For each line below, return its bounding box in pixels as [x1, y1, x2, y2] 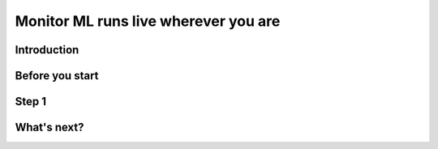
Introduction [15, 43, 79, 57]
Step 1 [15, 95, 47, 109]
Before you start [15, 69, 99, 83]
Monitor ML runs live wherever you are [15, 12, 281, 30]
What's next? [15, 121, 84, 134]
